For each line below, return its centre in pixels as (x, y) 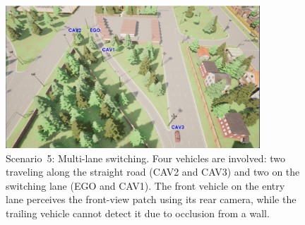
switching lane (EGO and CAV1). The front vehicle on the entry (145, 185)
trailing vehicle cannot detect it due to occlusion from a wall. (138, 213)
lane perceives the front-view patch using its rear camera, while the (151, 199)
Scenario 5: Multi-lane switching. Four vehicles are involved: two (145, 158)
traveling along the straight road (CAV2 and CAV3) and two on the (153, 172)
